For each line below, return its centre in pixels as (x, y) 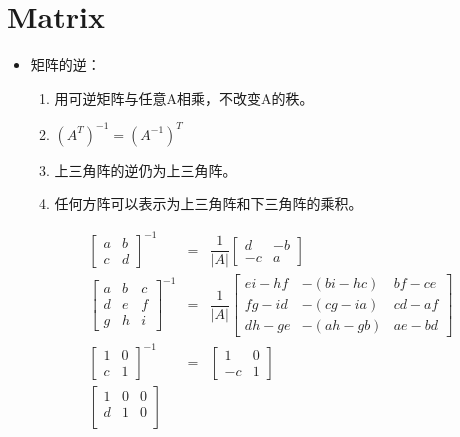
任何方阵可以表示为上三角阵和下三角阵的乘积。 (208, 203)
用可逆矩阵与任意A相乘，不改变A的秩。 (184, 97)
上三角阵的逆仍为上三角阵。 (145, 169)
